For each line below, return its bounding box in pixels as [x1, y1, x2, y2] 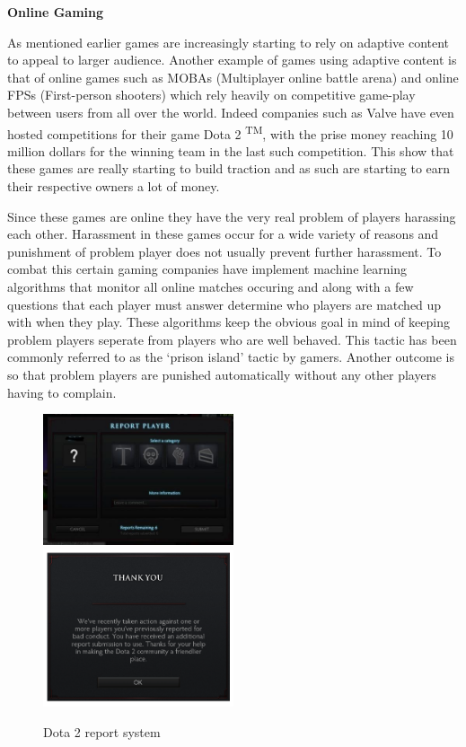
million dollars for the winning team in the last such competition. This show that [7, 141, 454, 160]
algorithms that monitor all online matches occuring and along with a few [7, 277, 414, 295]
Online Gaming [7, 3, 104, 21]
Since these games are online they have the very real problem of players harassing [7, 207, 456, 225]
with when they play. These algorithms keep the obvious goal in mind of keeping [7, 312, 450, 331]
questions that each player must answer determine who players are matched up [7, 294, 442, 313]
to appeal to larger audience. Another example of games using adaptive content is [7, 50, 457, 69]
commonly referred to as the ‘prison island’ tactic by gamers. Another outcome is [7, 347, 454, 366]
